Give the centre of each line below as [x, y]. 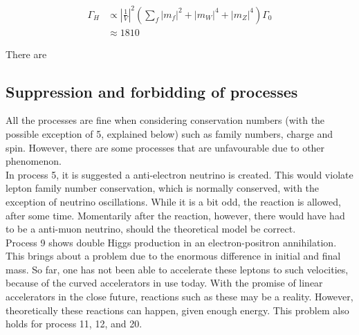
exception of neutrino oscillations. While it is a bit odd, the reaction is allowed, [173, 201]
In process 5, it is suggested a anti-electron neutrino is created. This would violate [179, 174]
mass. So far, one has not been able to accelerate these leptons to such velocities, [177, 269]
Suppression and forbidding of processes [152, 91]
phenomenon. [34, 161]
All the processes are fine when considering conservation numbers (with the [165, 120]
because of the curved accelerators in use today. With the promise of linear [164, 283]
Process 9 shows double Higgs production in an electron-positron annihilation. [171, 242]
